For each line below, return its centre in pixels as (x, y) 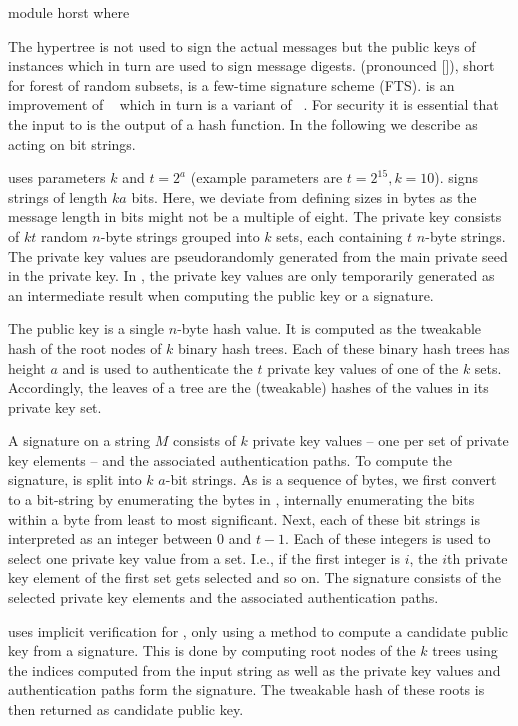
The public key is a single (86, 328)
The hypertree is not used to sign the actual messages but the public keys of (242, 45)
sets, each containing (339, 235)
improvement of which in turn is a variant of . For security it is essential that (253, 104)
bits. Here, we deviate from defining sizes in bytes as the (304, 196)
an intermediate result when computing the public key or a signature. (221, 294)
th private (477, 557)
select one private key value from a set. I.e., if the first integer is (204, 557)
